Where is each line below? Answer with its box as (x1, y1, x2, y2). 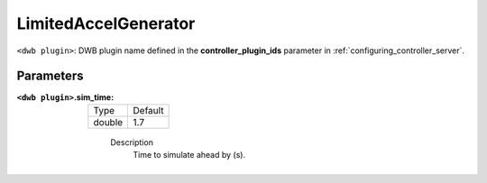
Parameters (16, 69, 84, 84)
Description (110, 136, 153, 148)
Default (133, 104, 164, 116)
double (93, 115, 124, 128)
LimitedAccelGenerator (16, 14, 196, 33)
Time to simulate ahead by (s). (133, 150, 246, 160)
